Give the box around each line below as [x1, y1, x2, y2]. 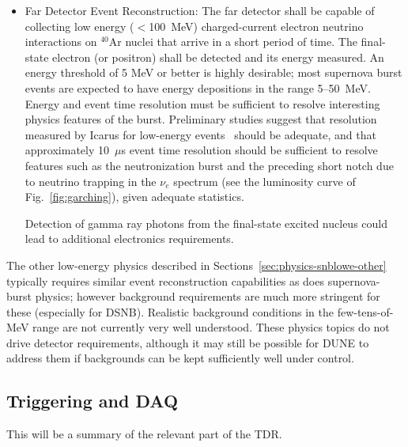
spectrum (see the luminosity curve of [173, 172, 356, 189]
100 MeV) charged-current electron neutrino [149, 17, 364, 34]
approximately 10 [25, 142, 110, 158]
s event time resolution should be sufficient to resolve [121, 142, 378, 158]
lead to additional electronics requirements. [25, 230, 234, 247]
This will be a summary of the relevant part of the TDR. [6, 426, 282, 442]
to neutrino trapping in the [25, 172, 157, 189]
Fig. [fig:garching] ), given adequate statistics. [25, 188, 244, 205]
